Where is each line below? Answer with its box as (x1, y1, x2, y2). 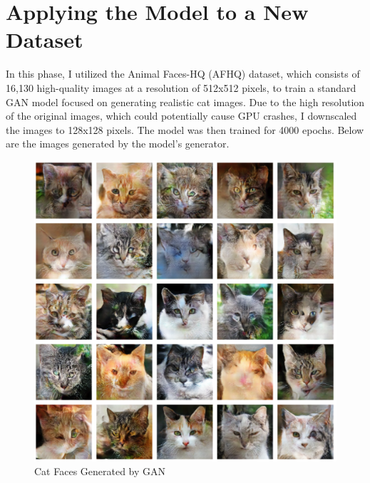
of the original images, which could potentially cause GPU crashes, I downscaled (6, 108, 357, 123)
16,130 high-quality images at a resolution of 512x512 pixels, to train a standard (6, 80, 356, 95)
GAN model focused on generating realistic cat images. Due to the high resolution (6, 94, 365, 109)
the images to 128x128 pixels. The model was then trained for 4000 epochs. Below (6, 122, 364, 137)
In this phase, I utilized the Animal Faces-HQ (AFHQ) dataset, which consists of (6, 66, 360, 81)
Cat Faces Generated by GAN (34, 464, 166, 479)
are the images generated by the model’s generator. (6, 136, 230, 151)
